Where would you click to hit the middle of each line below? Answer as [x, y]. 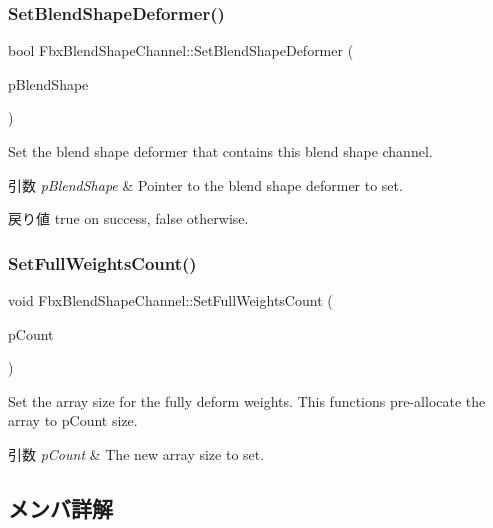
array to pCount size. [73, 420]
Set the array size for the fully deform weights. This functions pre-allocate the [247, 400]
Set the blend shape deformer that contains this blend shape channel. [220, 151]
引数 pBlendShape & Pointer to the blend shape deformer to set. [205, 184]
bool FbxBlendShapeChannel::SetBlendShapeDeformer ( [181, 50]
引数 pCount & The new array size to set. [136, 453]
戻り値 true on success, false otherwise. [128, 218]
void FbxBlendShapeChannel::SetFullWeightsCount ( [170, 300]
